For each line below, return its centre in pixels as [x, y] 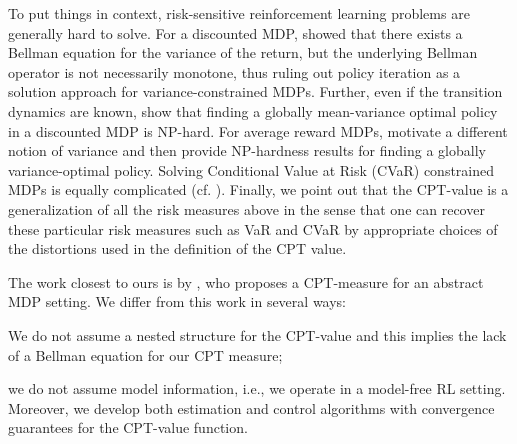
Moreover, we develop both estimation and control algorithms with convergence [251, 407]
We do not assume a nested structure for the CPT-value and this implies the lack [257, 334]
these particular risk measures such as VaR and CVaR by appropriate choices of [253, 228]
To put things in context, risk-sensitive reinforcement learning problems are [239, 13]
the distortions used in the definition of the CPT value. [177, 248]
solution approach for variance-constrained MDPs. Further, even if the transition [255, 91]
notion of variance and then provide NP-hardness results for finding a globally [247, 150]
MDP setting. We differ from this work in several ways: [177, 301]
